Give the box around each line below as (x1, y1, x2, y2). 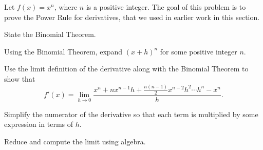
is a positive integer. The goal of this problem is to (86, 2, 246, 12)
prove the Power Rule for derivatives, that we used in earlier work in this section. (4, 11, 260, 22)
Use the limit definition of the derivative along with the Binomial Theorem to (4, 63, 249, 74)
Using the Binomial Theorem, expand (4, 46, 123, 57)
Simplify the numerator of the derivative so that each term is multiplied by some (4, 108, 258, 119)
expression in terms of (4, 119, 73, 129)
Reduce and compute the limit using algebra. (4, 136, 146, 146)
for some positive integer (160, 46, 237, 57)
